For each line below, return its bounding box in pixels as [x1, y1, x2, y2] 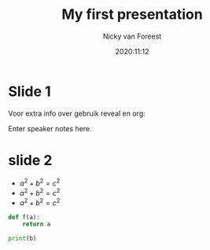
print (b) [8, 234, 37, 243]
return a [22, 220, 51, 229]
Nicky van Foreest [102, 31, 162, 41]
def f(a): [8, 213, 41, 221]
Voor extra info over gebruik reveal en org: [8, 108, 146, 118]
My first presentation [61, 6, 203, 24]
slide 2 [8, 151, 53, 169]
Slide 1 [8, 83, 51, 100]
